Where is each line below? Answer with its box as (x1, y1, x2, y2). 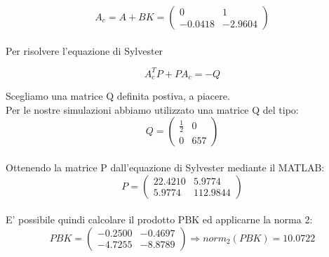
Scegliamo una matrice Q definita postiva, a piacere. (6, 88, 230, 103)
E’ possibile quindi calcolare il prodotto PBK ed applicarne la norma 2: (6, 212, 313, 227)
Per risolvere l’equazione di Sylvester (6, 43, 163, 58)
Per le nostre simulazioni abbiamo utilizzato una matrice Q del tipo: (6, 102, 299, 117)
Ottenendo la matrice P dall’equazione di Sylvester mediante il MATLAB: (6, 159, 325, 174)
